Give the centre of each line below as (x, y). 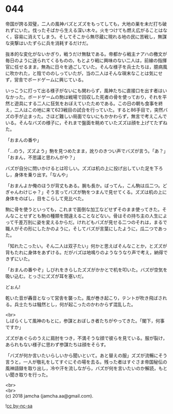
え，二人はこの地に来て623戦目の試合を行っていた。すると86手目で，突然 (84, 110)
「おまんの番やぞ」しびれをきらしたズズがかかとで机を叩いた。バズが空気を (86, 270)
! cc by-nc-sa (19, 406)
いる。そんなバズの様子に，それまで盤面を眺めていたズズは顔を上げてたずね (86, 123)
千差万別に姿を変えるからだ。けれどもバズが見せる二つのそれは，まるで (91, 222)
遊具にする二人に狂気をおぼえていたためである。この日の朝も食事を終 (89, 103)
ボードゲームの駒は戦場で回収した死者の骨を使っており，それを (95, 97)
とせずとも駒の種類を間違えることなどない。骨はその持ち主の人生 (89, 216)
